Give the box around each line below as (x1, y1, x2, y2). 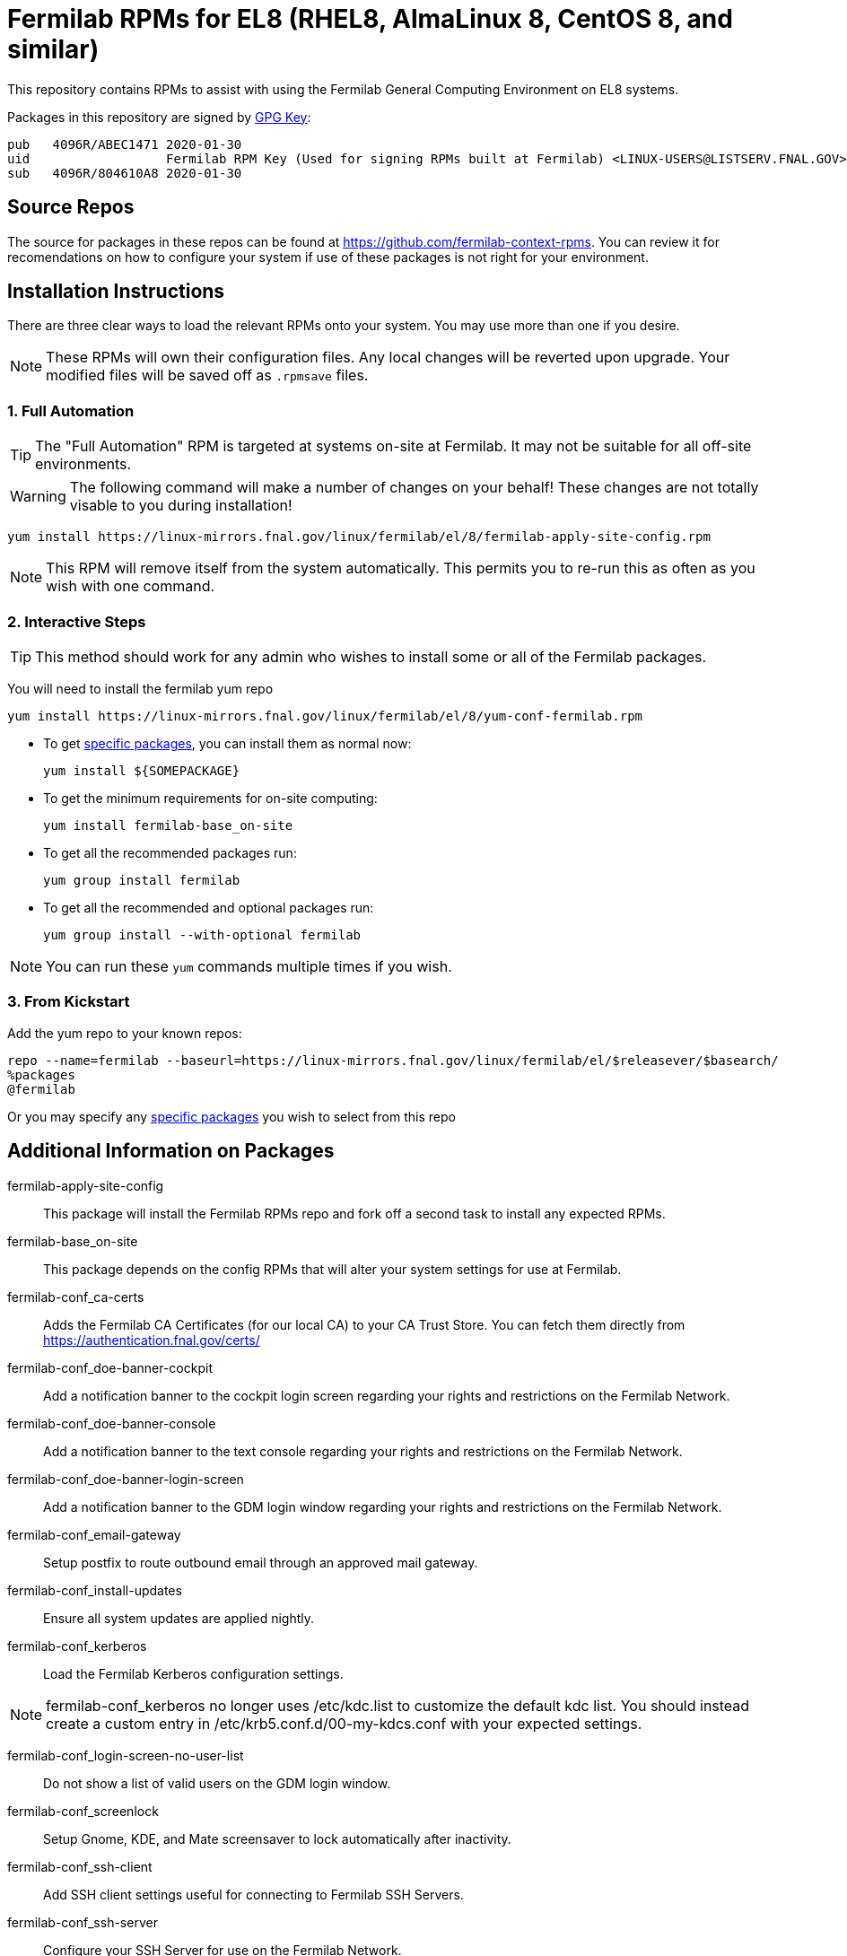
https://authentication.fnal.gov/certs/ (43, 1332, 260, 1348)
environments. (35, 455, 132, 474)
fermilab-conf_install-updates (7, 1582, 182, 1598)
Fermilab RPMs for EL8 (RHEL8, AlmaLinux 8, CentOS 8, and (7, 4, 733, 34)
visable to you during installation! (69, 496, 293, 515)
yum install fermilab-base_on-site (43, 817, 293, 833)
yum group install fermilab (43, 872, 240, 887)
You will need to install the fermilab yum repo (7, 680, 274, 696)
